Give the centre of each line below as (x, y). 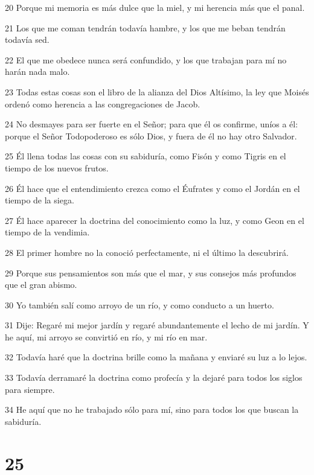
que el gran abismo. (41, 285)
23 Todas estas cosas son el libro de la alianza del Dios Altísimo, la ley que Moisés (157, 91)
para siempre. (30, 389)
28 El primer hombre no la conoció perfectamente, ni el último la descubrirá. (147, 252)
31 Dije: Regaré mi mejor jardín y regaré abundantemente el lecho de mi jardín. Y (157, 325)
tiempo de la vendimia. (47, 232)
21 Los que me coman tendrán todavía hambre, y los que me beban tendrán (145, 27)
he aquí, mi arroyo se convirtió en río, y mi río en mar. (106, 336)
